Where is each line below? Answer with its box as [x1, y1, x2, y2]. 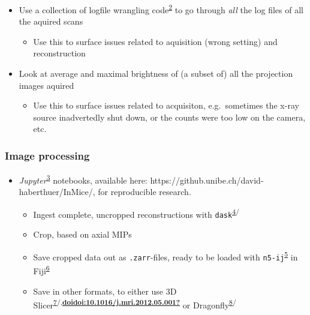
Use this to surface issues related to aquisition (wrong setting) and [33, 35, 278, 47]
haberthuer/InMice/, [19, 185, 95, 198]
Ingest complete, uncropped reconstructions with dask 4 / [33, 206, 239, 220]
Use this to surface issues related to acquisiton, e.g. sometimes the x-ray [33, 99, 299, 112]
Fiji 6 [33, 263, 50, 277]
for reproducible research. [98, 185, 191, 198]
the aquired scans [19, 15, 83, 28]
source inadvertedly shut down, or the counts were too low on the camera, [33, 110, 306, 123]
